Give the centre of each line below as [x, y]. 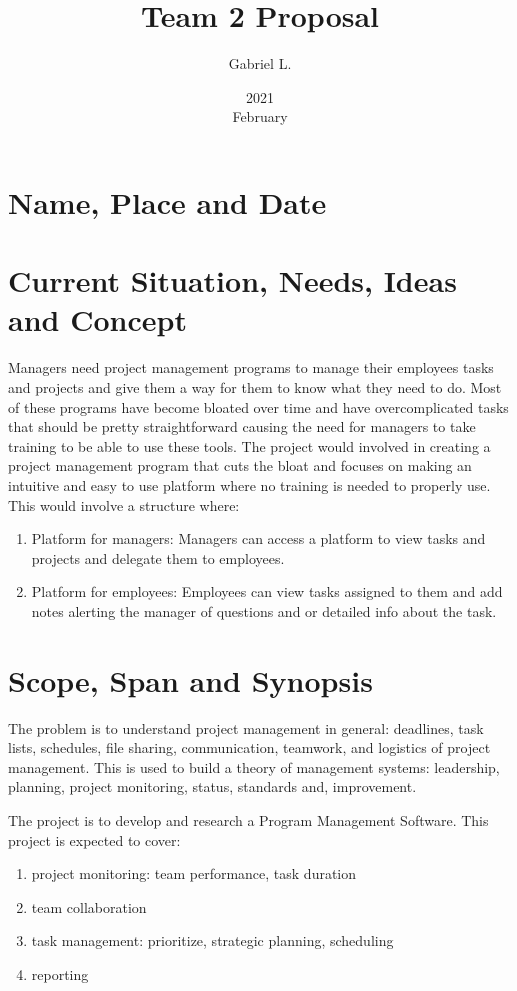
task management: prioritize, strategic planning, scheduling [212, 940]
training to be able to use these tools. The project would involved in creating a [249, 445]
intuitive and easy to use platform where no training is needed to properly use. [249, 484]
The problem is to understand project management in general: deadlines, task [246, 727]
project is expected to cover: [94, 839]
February [260, 116]
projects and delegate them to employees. [158, 557]
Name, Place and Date [167, 201]
